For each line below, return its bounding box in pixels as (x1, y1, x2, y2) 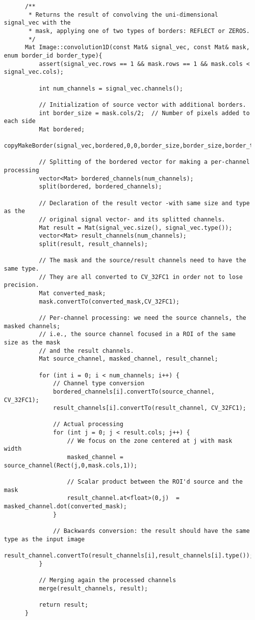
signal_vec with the (4, 19, 71, 27)
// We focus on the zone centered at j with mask (67, 437, 232, 444)
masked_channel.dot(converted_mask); (4, 503, 127, 510)
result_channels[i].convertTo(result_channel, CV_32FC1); (53, 404, 246, 412)
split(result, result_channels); (39, 241, 148, 248)
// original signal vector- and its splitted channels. (39, 216, 226, 223)
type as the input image (4, 535, 85, 543)
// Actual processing (53, 421, 124, 428)
